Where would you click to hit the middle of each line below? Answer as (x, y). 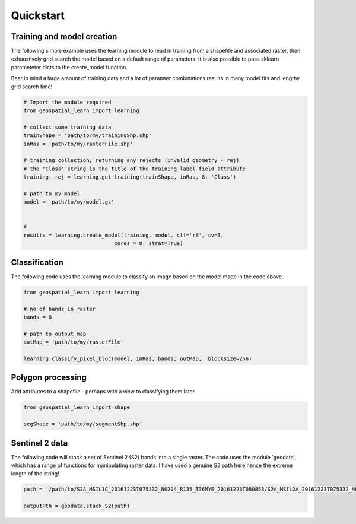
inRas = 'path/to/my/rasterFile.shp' (78, 144)
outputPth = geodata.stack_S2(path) (77, 506)
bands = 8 (38, 317)
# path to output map (55, 334)
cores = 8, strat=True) (149, 244)
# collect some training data (67, 127)
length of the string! (35, 474)
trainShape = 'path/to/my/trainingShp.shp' (88, 136)
